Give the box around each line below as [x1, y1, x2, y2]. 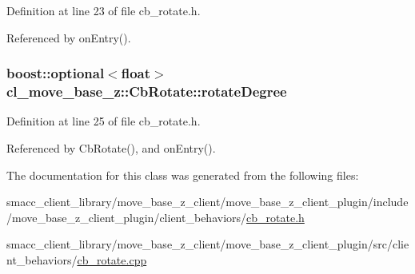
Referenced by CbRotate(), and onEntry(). [6, 139, 216, 156]
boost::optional [6, 63, 105, 83]
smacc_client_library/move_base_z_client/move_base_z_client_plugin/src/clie [6, 236, 409, 252]
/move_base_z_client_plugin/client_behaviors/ [6, 208, 247, 225]
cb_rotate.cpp [77, 251, 147, 268]
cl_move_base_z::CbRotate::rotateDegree [6, 81, 287, 101]
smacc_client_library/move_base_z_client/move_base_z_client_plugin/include [6, 193, 409, 210]
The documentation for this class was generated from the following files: [6, 166, 359, 183]
